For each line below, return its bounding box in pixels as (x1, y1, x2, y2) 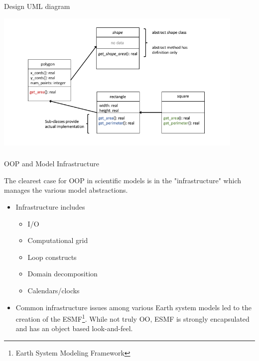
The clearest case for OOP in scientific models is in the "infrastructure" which (4, 175, 242, 185)
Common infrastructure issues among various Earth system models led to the (15, 302, 252, 312)
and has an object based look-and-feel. (15, 323, 133, 334)
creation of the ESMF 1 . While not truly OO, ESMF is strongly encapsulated (15, 312, 250, 324)
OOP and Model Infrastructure (4, 158, 99, 169)
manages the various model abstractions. (4, 185, 128, 195)
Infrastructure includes (15, 202, 85, 212)
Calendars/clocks (27, 285, 80, 295)
